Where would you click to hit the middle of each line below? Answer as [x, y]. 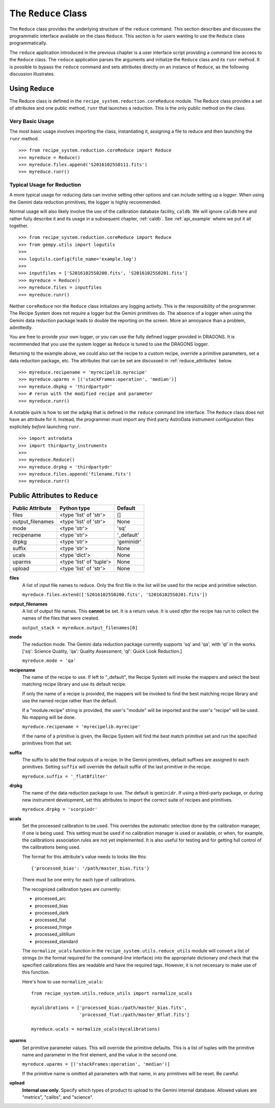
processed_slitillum [55, 934]
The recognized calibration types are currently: [72, 889]
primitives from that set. [47, 743]
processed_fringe [53, 927]
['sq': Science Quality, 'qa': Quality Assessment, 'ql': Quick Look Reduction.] [102, 651]
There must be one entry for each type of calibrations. [79, 880]
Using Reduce [32, 89]
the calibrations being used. [51, 847]
